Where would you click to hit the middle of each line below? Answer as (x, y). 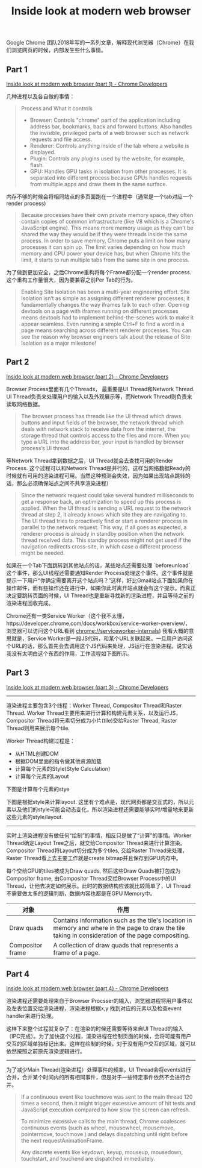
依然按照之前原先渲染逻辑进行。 (46, 1051)
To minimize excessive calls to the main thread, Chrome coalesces (103, 1122)
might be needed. (43, 553)
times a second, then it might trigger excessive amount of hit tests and (108, 1104)
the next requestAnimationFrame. (62, 1141)
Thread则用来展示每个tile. (38, 728)
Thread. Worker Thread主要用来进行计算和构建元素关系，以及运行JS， (94, 713)
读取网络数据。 (25, 404)
